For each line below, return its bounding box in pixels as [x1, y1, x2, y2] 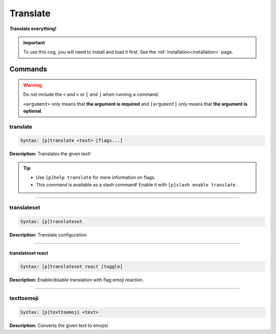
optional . [23, 108, 43, 114]
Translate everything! [9, 26, 57, 32]
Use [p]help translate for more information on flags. [36, 174, 156, 181]
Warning [23, 82, 42, 88]
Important [23, 39, 45, 45]
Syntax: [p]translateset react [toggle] [20, 264, 123, 270]
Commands [9, 65, 48, 74]
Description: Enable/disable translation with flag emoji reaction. [9, 277, 144, 283]
